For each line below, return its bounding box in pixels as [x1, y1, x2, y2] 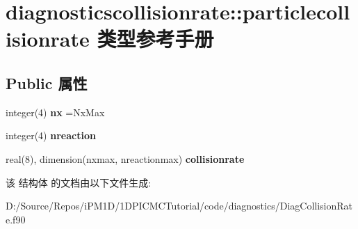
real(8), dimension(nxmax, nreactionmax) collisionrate [6, 151, 245, 166]
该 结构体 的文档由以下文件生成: [6, 175, 152, 189]
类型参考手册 [97, 24, 214, 53]
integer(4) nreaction [6, 128, 96, 143]
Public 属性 [6, 72, 88, 93]
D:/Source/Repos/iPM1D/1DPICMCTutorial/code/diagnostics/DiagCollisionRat [6, 198, 352, 213]
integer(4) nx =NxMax [6, 104, 105, 119]
